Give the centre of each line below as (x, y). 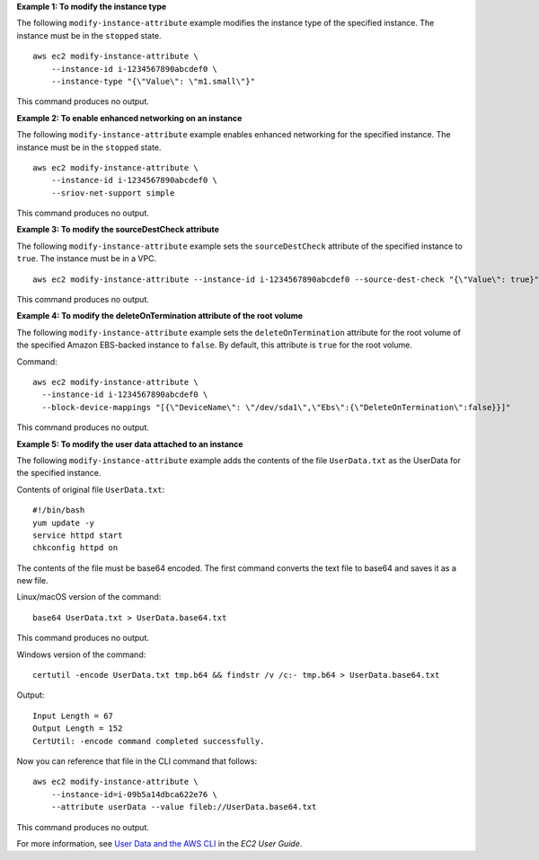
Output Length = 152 (78, 728)
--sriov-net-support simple (113, 193)
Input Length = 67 (73, 715)
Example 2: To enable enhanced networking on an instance (129, 118)
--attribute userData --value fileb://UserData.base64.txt (184, 807)
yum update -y (63, 522)
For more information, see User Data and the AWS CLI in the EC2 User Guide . (159, 843)
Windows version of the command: (81, 654)
